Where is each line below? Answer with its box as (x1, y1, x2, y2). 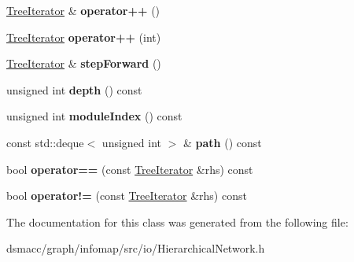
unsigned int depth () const (6, 81, 142, 98)
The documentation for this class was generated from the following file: (6, 213, 348, 230)
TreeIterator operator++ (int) (6, 28, 161, 45)
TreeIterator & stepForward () (6, 55, 161, 72)
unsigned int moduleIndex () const (6, 108, 183, 124)
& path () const (183, 134, 262, 150)
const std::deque (6, 134, 84, 150)
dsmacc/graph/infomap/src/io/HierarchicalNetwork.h (6, 240, 265, 256)
